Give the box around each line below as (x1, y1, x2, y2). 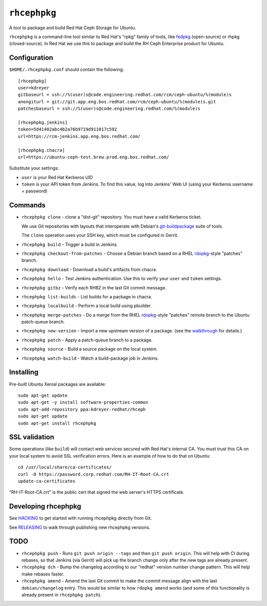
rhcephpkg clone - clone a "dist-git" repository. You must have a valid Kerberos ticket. (21, 214, 202, 220)
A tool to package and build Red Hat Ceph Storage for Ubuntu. (9, 25, 136, 31)
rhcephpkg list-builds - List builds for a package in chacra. (21, 293, 152, 299)
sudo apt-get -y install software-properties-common (18, 400, 148, 405)
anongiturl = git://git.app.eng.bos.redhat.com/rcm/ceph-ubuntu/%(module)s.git (18, 99, 216, 104)
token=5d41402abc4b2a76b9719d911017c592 (18, 127, 117, 132)
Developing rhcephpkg (9, 502, 82, 511)
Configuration (9, 53, 53, 62)
